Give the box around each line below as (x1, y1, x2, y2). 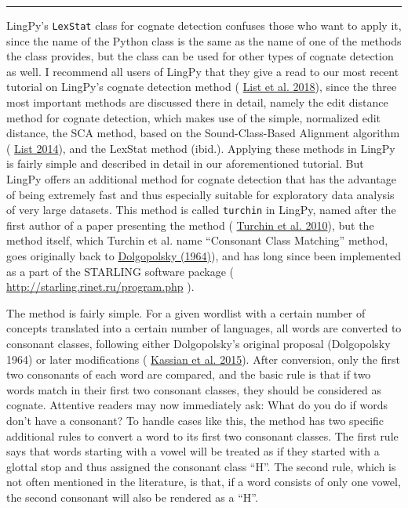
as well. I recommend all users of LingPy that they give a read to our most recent (6, 63, 399, 79)
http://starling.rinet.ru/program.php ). (6, 278, 195, 295)
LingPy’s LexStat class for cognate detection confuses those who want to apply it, (6, 17, 402, 33)
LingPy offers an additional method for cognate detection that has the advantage (6, 171, 396, 187)
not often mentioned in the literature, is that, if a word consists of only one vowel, (6, 474, 401, 490)
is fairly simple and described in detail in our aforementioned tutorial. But (6, 155, 364, 172)
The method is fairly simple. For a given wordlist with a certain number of (6, 304, 366, 321)
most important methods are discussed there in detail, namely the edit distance (6, 94, 388, 111)
